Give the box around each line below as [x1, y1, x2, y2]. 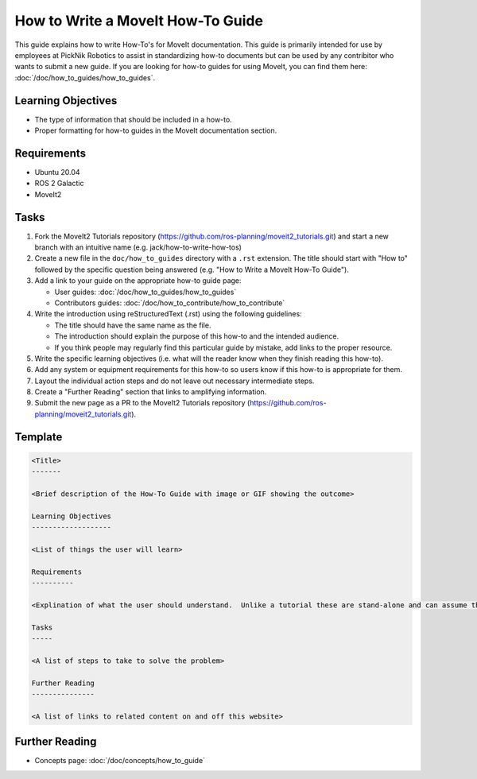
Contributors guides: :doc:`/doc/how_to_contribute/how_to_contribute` [54, 298, 285, 308]
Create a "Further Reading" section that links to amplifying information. [34, 387, 267, 397]
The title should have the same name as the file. [54, 320, 211, 330]
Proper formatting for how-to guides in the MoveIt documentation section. [34, 126, 277, 135]
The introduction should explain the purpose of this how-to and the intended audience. [54, 331, 339, 341]
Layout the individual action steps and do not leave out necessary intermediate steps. [34, 376, 315, 386]
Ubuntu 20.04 [34, 167, 80, 176]
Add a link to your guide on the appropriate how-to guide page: [34, 276, 242, 285]
